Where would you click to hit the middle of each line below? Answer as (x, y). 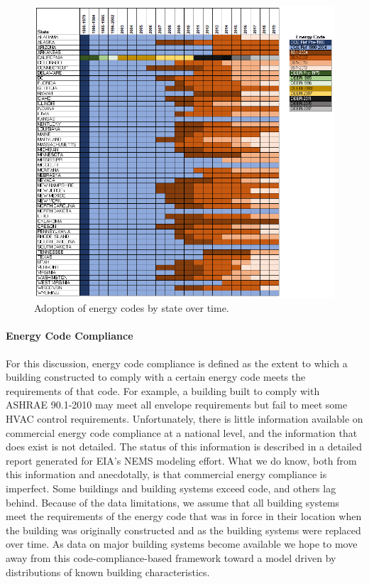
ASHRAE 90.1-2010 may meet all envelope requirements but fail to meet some (177, 405)
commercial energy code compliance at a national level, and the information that (182, 432)
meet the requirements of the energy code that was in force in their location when (184, 516)
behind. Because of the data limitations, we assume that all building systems (173, 502)
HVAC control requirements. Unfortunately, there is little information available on (184, 419)
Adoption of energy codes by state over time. (132, 308)
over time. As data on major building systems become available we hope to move (182, 544)
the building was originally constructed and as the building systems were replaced (183, 530)
